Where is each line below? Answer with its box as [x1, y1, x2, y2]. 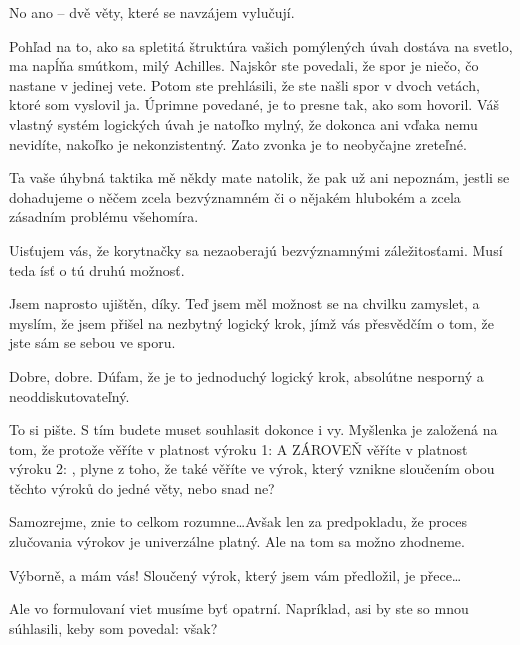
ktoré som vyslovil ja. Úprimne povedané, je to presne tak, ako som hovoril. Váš [9, 94, 500, 115]
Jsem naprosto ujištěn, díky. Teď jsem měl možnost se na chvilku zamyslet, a [9, 293, 480, 314]
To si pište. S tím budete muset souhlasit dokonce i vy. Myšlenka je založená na [9, 419, 498, 440]
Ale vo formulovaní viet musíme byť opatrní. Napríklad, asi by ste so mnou [9, 598, 469, 619]
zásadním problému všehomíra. [9, 206, 199, 227]
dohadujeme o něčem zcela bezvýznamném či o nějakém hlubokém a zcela [9, 186, 461, 207]
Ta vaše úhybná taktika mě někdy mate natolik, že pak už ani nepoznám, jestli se [9, 167, 510, 188]
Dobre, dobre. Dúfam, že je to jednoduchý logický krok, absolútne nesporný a [9, 365, 484, 386]
